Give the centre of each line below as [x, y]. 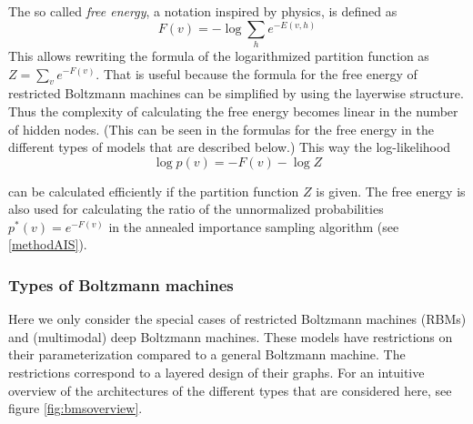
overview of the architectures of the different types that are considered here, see [230, 390]
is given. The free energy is [391, 191]
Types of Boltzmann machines [121, 285]
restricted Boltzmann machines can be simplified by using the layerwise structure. [236, 93]
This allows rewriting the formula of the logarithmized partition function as [219, 55]
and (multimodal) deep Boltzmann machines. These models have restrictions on [231, 336]
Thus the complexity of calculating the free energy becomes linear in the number [233, 111]
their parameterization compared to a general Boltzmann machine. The [207, 354]
